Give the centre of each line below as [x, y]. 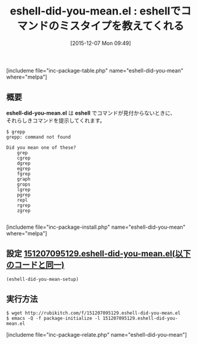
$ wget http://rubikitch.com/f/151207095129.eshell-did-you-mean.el [93, 313]
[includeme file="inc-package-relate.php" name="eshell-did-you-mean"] [97, 335]
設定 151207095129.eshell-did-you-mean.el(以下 [99, 254]
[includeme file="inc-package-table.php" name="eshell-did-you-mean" [95, 70]
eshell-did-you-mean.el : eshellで [95, 11]
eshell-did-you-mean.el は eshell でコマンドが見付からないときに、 [91, 113]
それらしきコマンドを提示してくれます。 [56, 120]
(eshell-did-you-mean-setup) [43, 279]
